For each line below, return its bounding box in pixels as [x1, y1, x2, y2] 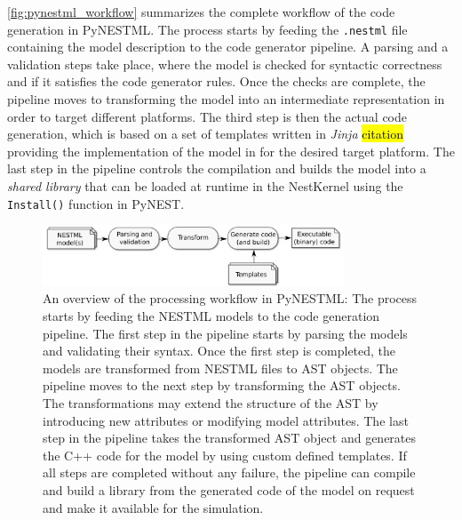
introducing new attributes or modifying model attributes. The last [43, 411, 409, 429]
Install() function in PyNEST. [7, 194, 185, 212]
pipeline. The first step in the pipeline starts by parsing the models [43, 324, 408, 342]
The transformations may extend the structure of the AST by [43, 393, 378, 412]
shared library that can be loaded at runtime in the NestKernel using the [7, 177, 403, 195]
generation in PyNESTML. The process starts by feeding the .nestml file [7, 20, 408, 38]
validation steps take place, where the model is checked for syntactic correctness [7, 54, 442, 73]
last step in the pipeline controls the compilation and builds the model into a [7, 159, 426, 178]
